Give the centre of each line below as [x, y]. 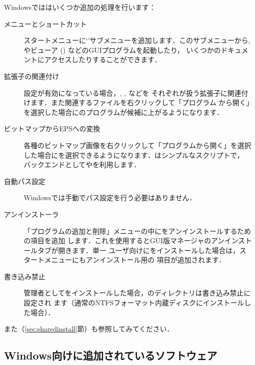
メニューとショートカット [45, 23]
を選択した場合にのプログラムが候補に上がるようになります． [124, 112]
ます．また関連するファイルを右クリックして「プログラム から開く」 [140, 102]
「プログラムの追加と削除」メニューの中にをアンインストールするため [137, 231]
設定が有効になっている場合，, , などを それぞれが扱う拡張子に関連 [133, 92]
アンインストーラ [32, 214]
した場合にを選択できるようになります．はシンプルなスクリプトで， [134, 155]
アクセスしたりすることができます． [103, 59]
